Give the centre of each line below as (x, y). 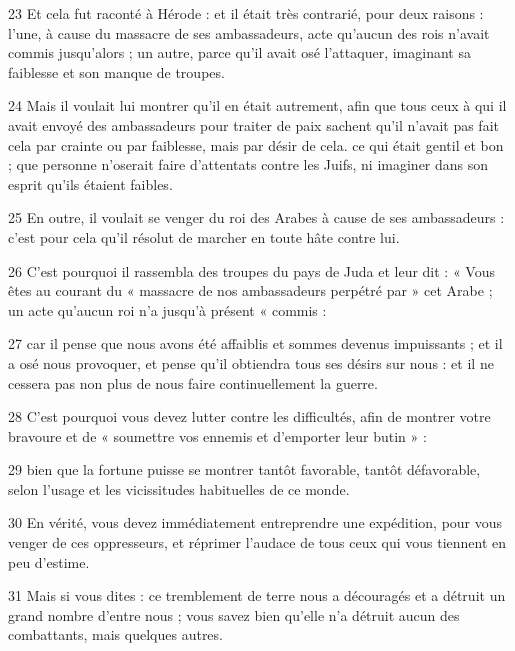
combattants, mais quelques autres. (115, 634)
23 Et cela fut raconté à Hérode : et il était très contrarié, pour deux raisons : (246, 13)
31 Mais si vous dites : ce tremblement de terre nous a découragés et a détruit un (257, 595)
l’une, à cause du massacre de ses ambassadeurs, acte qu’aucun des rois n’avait (249, 32)
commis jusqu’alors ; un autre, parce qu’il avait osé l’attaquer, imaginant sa (239, 52)
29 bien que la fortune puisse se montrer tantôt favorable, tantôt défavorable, (244, 469)
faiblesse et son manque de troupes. (116, 71)
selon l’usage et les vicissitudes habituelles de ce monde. (179, 488)
